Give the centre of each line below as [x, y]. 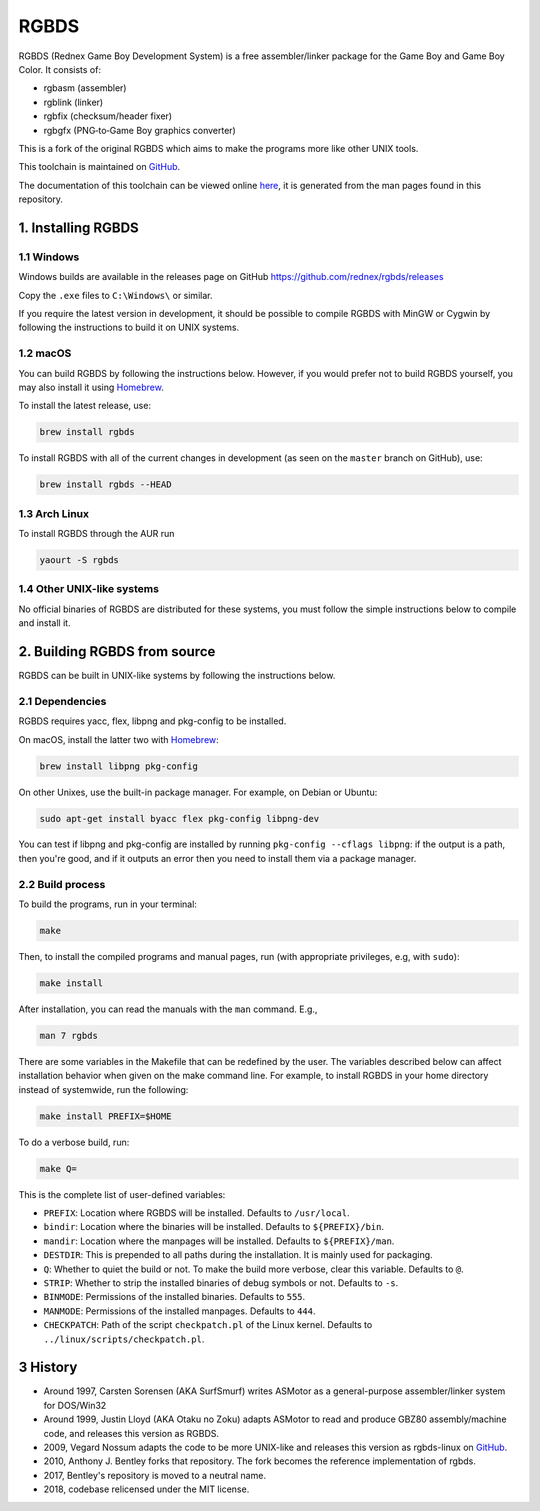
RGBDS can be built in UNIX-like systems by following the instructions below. [177, 676]
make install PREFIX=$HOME [105, 1116]
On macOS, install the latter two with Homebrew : [118, 739]
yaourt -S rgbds [79, 559]
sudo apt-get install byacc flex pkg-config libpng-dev [179, 818]
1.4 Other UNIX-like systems [89, 589]
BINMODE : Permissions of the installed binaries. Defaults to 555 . [174, 1297]
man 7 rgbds [69, 1035]
